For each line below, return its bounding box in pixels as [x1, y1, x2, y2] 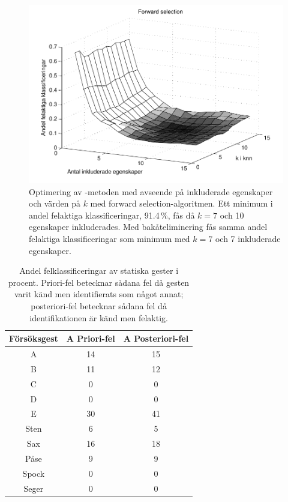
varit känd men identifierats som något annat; [14, 288, 184, 300]
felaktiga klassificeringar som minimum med [29, 232, 190, 245]
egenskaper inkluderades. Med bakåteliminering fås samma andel [29, 220, 268, 233]
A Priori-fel [66, 332, 115, 345]
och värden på [29, 197, 80, 210]
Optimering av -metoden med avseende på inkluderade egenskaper [29, 185, 273, 198]
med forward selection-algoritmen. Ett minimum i [90, 197, 273, 210]
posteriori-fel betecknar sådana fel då [31, 300, 167, 312]
